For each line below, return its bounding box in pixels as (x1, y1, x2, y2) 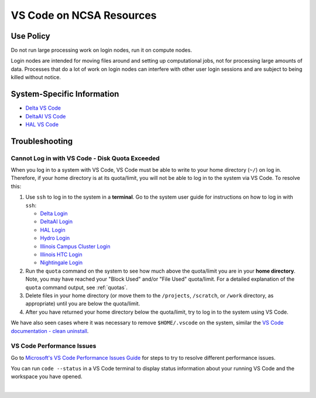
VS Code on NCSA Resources (11, 9, 157, 22)
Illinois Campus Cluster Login (40, 243, 111, 250)
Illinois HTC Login (40, 251, 83, 258)
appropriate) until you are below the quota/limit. (25, 300, 140, 307)
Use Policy (11, 31, 50, 41)
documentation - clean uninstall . (11, 327, 89, 334)
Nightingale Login (40, 259, 83, 266)
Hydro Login (40, 234, 70, 241)
